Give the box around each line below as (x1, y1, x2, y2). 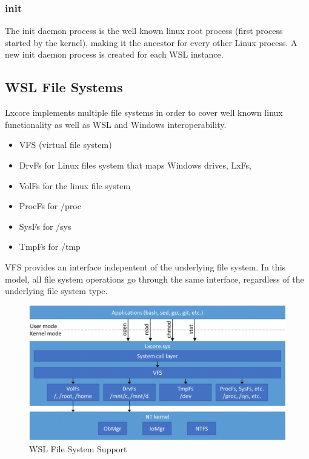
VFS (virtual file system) (19, 138, 112, 151)
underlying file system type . (5, 284, 108, 297)
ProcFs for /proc (19, 199, 81, 212)
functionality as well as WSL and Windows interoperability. (5, 118, 227, 130)
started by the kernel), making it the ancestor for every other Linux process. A (5, 36, 297, 49)
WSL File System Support (29, 442, 127, 455)
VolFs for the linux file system (19, 179, 131, 192)
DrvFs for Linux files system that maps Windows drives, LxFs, (19, 158, 252, 171)
